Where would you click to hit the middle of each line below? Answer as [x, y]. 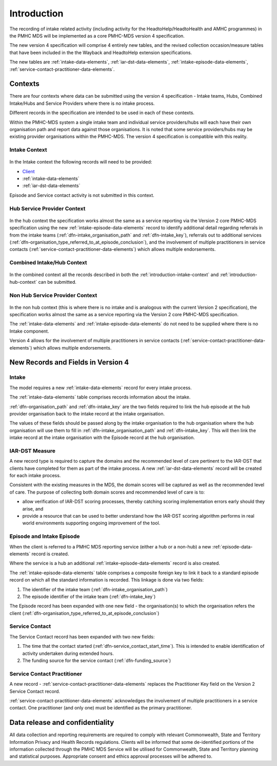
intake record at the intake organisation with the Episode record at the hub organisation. [102, 437]
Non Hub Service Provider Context [53, 295]
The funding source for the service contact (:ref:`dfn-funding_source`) [97, 660]
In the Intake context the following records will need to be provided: [81, 162]
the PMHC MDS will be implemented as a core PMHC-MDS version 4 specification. [97, 35]
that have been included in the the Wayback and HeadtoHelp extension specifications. [101, 52]
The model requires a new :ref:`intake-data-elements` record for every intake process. [101, 388]
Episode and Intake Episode [45, 536]
